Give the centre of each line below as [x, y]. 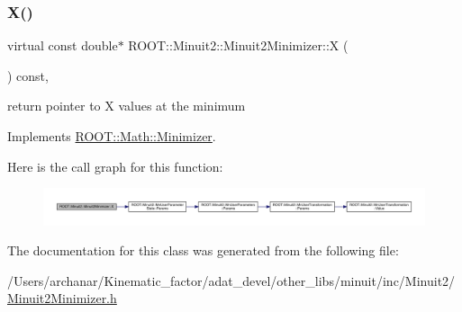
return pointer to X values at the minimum [127, 106]
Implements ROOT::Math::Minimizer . [112, 136]
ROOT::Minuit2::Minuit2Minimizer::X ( [238, 45]
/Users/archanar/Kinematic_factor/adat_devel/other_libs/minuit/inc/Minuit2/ [231, 280]
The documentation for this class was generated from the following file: [203, 250]
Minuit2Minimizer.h [62, 298]
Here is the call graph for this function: [115, 166]
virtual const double [63, 45]
